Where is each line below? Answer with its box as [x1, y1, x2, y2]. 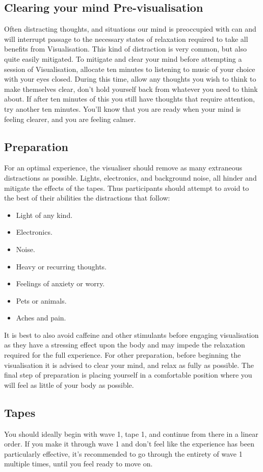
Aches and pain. [16, 312, 66, 323]
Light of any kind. [16, 209, 73, 220]
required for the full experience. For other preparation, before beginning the [4, 350, 241, 360]
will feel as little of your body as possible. [4, 379, 134, 390]
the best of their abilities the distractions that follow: [4, 192, 170, 203]
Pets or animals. [16, 295, 67, 306]
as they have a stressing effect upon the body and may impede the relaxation [4, 339, 245, 350]
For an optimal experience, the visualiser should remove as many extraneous [4, 162, 243, 173]
